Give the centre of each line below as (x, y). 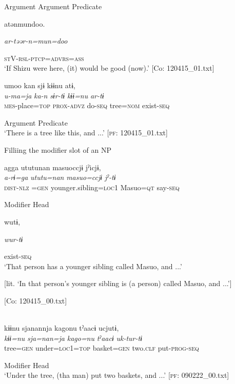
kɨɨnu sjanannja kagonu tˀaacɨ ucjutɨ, (62, 328)
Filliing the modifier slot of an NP (58, 149)
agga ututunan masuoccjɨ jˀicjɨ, (53, 167)
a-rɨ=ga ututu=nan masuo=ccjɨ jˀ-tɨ (60, 177)
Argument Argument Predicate (53, 6)
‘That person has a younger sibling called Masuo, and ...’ (93, 266)
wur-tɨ (14, 239)
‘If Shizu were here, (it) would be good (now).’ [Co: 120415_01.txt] (109, 68)
